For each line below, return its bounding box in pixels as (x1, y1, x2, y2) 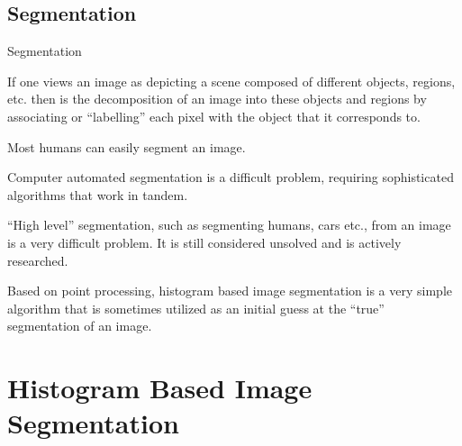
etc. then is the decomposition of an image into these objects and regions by (7, 89, 427, 108)
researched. (7, 250, 68, 269)
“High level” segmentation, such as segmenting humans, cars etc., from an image (7, 215, 451, 234)
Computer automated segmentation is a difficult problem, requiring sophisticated (7, 168, 454, 187)
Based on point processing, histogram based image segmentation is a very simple (7, 281, 452, 300)
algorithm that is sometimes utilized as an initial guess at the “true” (7, 298, 385, 317)
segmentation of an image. (7, 316, 152, 335)
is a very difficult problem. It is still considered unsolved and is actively (7, 232, 402, 251)
